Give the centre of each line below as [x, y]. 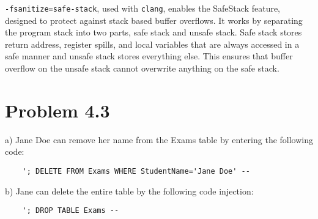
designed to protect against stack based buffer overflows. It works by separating [154, 20]
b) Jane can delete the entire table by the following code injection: [129, 191]
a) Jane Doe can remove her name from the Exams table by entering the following [159, 139]
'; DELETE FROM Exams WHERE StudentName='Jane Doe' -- [136, 171]
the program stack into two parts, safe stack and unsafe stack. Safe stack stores [153, 32]
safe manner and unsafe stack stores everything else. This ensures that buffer [149, 56]
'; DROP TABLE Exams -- [71, 211]
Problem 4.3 [57, 110]
